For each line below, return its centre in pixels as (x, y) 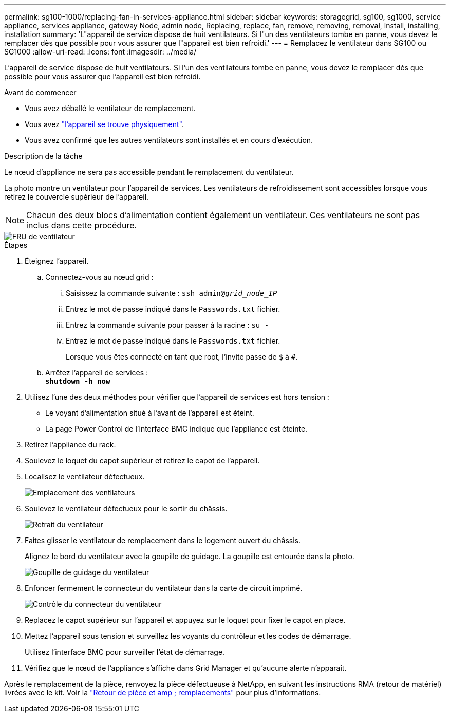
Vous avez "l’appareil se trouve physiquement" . (104, 124)
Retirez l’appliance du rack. (70, 445)
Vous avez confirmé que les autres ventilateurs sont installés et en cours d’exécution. (169, 140)
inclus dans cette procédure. (82, 225)
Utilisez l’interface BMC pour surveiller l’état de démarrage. (125, 652)
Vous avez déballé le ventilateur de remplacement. (110, 108)
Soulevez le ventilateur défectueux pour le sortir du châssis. (126, 508)
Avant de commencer (40, 92)
